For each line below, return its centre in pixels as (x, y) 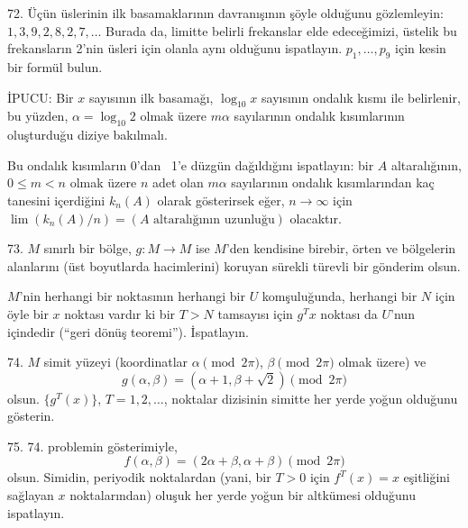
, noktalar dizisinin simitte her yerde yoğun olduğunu (311, 398)
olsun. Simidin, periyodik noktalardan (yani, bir (139, 477)
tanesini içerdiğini (56, 200)
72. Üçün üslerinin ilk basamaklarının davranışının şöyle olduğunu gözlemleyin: (225, 13)
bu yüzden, (38, 116)
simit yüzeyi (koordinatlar (116, 362)
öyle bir (28, 313)
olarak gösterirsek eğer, (221, 200)
